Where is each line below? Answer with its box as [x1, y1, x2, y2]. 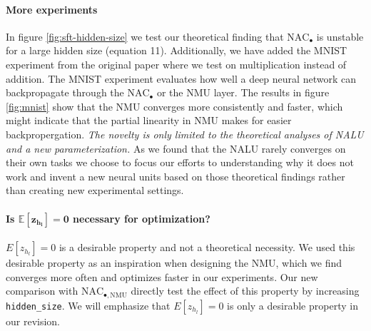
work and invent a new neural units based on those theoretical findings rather [6, 168, 345, 183]
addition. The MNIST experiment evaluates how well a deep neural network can [6, 71, 356, 86]
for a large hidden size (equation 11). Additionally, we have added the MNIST [6, 43, 347, 58]
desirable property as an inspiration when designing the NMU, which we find [6, 255, 342, 270]
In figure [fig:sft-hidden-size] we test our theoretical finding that [6, 29, 284, 44]
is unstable [316, 29, 364, 44]
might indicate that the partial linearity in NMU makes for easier [6, 113, 292, 128]
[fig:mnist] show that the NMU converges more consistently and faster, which [6, 98, 343, 113]
